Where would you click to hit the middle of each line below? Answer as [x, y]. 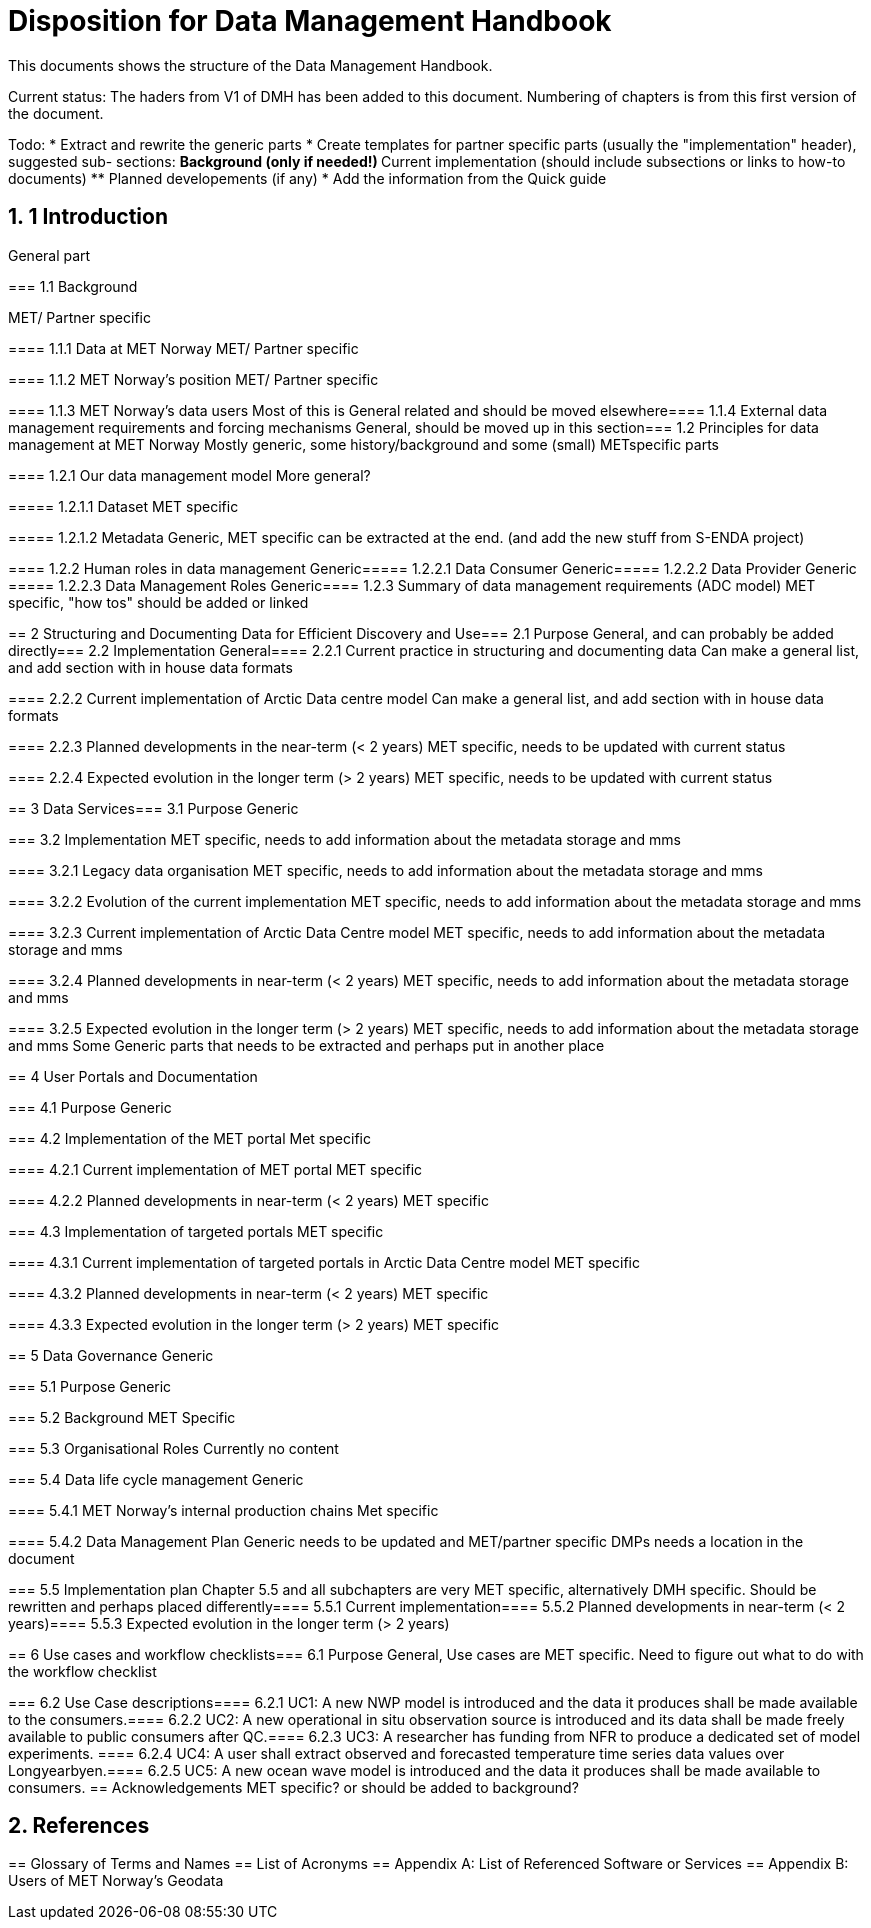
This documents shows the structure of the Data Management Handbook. [250, 65]
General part [49, 255]
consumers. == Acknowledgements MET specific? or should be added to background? [293, 1787]
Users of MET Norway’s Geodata [116, 1881]
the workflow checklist [82, 1671]
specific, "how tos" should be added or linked [158, 602]
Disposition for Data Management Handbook [310, 21]
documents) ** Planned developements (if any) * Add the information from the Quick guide [307, 178]
